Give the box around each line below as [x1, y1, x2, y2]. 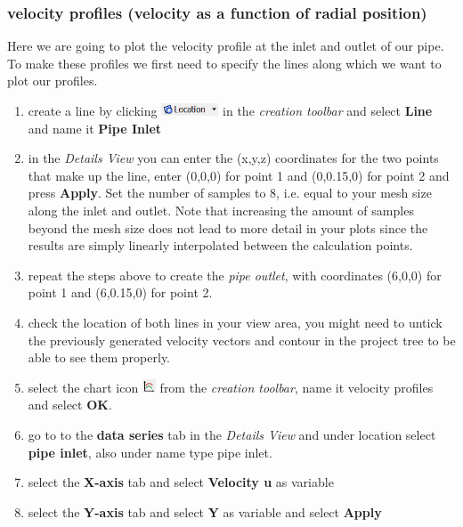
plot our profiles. [7, 71, 98, 90]
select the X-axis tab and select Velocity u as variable [28, 473, 334, 491]
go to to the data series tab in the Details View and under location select [28, 425, 436, 443]
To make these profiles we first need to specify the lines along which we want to [7, 53, 442, 72]
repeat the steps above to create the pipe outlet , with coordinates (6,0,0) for [28, 265, 442, 284]
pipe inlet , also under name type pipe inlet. [28, 442, 272, 461]
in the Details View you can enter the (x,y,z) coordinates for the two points [28, 149, 439, 167]
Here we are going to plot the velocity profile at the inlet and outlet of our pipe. [7, 36, 444, 55]
